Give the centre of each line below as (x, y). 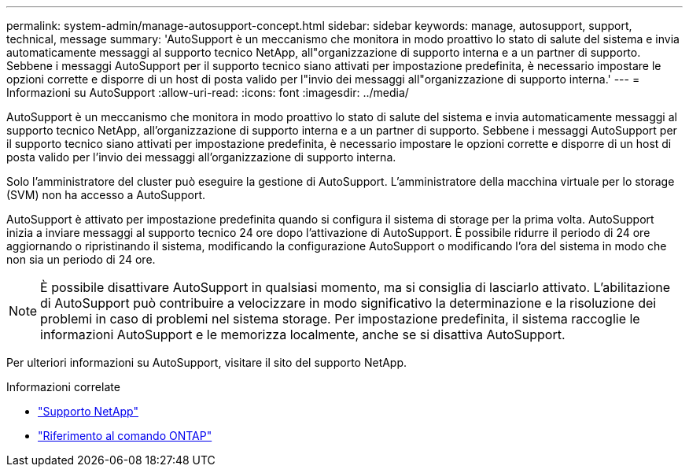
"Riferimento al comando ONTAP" (125, 436)
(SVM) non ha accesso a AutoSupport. (106, 195)
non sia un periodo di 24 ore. (81, 259)
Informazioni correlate (63, 387)
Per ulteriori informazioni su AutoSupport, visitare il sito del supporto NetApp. (207, 362)
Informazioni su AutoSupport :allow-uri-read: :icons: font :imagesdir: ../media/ (208, 92)
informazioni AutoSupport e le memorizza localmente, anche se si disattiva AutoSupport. (303, 334)
